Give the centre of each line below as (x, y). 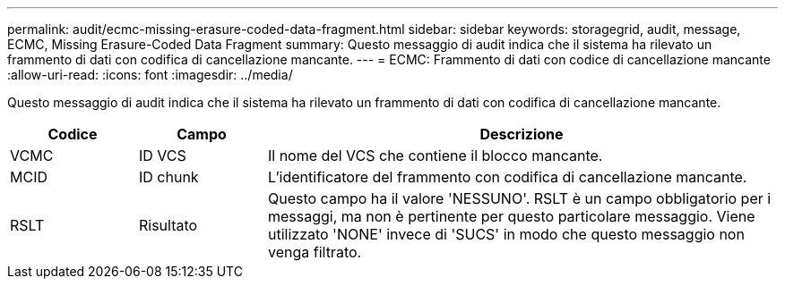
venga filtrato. (315, 252)
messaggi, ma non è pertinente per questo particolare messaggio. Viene (511, 216)
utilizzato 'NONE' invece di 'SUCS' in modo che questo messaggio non (506, 234)
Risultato (168, 225)
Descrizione (522, 134)
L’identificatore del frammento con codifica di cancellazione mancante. (507, 177)
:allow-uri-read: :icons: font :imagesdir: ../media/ (150, 75)
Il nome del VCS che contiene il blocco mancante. (435, 156)
